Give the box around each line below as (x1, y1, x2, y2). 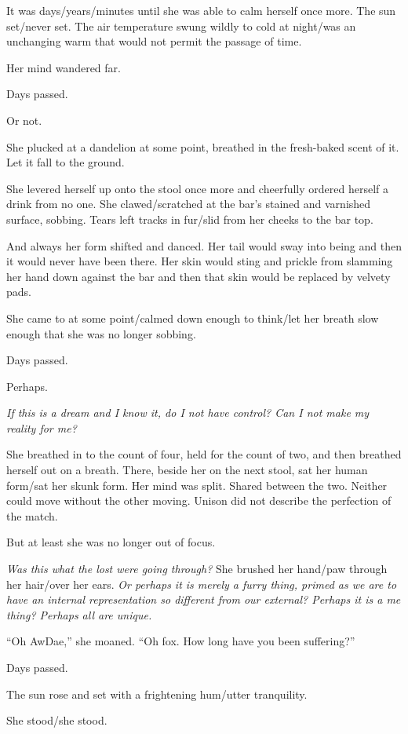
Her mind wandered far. (6, 59, 121, 75)
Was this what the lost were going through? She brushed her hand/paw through (6, 561, 388, 577)
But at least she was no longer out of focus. (6, 534, 216, 550)
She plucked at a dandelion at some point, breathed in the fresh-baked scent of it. (6, 138, 399, 155)
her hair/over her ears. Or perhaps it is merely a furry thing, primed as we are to (6, 575, 397, 592)
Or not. (6, 111, 42, 128)
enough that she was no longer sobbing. (6, 325, 196, 341)
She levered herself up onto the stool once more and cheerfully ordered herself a (6, 180, 388, 196)
